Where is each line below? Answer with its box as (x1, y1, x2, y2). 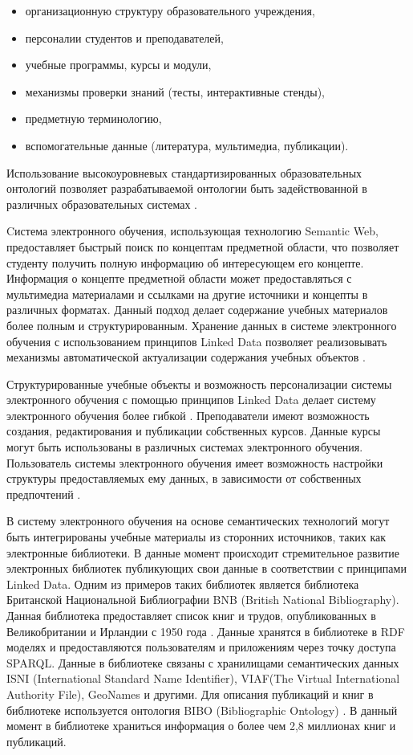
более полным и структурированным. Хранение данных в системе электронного (6, 316, 397, 333)
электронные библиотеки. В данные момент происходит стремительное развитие (6, 544, 399, 561)
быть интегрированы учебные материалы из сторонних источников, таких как (6, 528, 387, 545)
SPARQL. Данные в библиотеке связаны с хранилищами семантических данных (6, 654, 399, 671)
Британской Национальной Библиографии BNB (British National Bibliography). (6, 591, 399, 608)
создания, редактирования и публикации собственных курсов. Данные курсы (6, 422, 381, 439)
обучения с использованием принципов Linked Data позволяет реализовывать (6, 333, 387, 349)
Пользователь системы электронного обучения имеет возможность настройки (6, 454, 383, 471)
